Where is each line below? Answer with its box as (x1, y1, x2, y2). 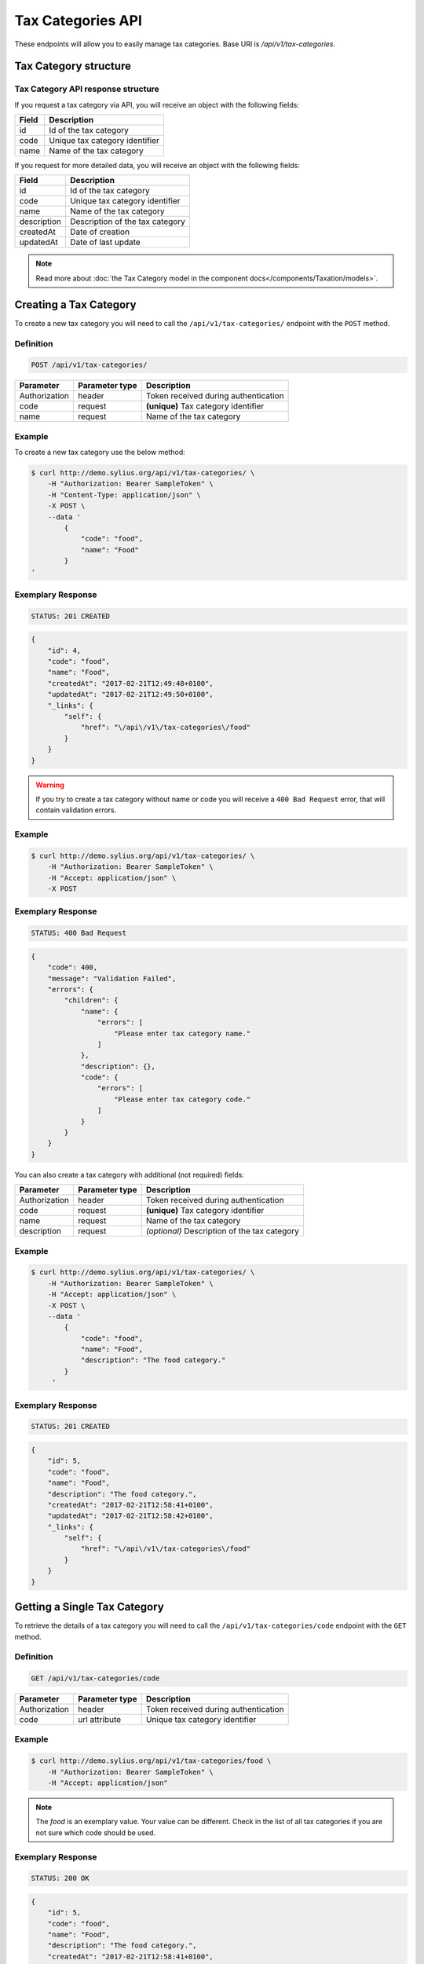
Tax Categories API (14, 12, 143, 29)
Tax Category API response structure (14, 83, 160, 94)
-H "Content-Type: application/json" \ (47, 490, 202, 499)
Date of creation (69, 226, 130, 237)
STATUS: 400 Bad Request (31, 929, 127, 938)
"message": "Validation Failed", (47, 974, 177, 983)
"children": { (64, 996, 119, 1005)
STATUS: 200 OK (31, 1874, 90, 1883)
